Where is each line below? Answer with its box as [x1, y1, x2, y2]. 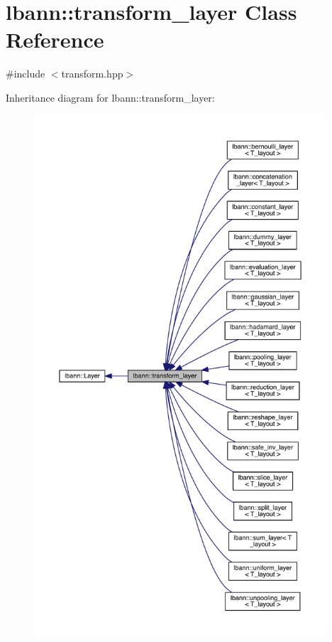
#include [6, 66, 45, 81]
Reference [6, 25, 104, 54]
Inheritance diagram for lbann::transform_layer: [6, 90, 215, 105]
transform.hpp [61, 66, 123, 81]
